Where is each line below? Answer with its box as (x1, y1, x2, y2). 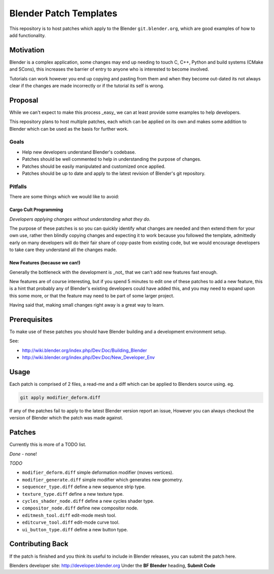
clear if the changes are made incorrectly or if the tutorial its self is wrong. (9, 83, 164, 89)
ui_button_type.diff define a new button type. (22, 526, 128, 532)
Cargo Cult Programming (9, 206, 63, 213)
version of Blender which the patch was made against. (9, 415, 123, 421)
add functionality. (9, 32, 46, 38)
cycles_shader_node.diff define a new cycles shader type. (22, 498, 155, 504)
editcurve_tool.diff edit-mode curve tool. (22, 519, 120, 526)
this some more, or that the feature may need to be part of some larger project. (9, 292, 175, 298)
